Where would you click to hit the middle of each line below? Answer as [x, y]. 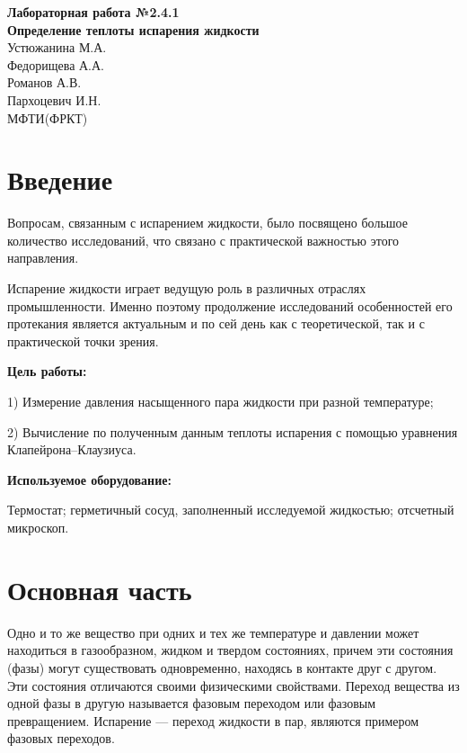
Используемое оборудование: [89, 479]
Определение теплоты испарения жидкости [133, 29]
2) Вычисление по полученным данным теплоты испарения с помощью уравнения [233, 431]
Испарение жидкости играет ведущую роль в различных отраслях [187, 288]
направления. [43, 258]
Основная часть [100, 589]
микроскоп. [38, 527]
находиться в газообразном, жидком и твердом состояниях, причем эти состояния [230, 650]
